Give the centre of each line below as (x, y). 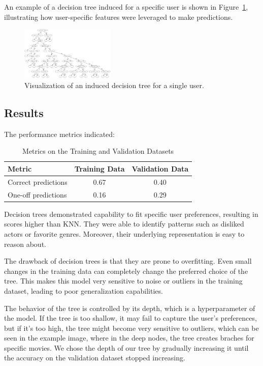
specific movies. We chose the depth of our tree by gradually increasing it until (126, 347)
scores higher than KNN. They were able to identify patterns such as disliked (124, 224)
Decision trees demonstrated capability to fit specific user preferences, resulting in (131, 214)
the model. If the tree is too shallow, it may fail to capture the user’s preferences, (130, 318)
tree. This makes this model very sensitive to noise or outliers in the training (123, 281)
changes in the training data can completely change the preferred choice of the (126, 271)
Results (24, 112)
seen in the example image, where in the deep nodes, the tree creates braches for (129, 338)
